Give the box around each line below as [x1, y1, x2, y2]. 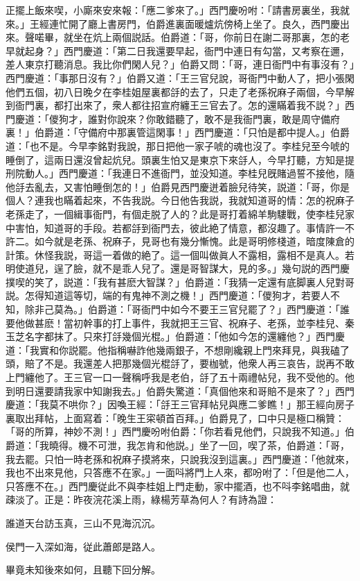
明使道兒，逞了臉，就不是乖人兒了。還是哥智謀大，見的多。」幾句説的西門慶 [6, 261, 350, 276]
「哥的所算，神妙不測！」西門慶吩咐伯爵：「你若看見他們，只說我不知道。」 [6, 424, 345, 439]
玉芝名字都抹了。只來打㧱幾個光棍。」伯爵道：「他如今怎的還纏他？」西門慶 [6, 329, 345, 344]
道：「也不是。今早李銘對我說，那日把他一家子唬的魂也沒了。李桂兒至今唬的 [6, 138, 350, 153]
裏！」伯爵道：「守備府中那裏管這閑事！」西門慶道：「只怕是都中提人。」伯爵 [6, 125, 350, 140]
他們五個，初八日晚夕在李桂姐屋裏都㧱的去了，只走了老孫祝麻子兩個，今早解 [6, 84, 354, 99]
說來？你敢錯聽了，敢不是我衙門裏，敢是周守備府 [116, 111, 340, 126]
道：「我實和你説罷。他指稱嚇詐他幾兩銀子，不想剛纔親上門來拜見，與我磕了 [6, 342, 350, 357]
